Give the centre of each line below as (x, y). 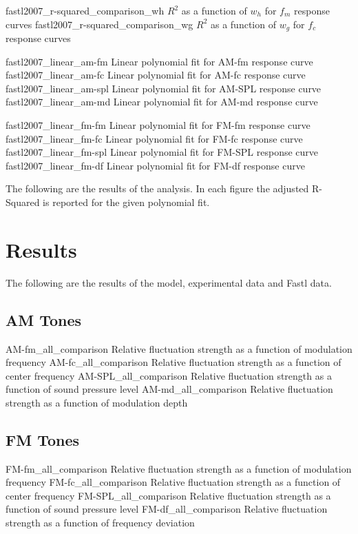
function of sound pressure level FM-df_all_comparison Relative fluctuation (167, 509)
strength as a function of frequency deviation (100, 523)
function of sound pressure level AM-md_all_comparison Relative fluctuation (169, 389)
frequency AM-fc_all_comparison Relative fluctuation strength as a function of (173, 362)
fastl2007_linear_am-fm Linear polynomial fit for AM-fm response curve (159, 61)
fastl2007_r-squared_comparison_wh (85, 10)
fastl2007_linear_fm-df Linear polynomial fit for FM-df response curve (155, 165)
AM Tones (44, 319)
